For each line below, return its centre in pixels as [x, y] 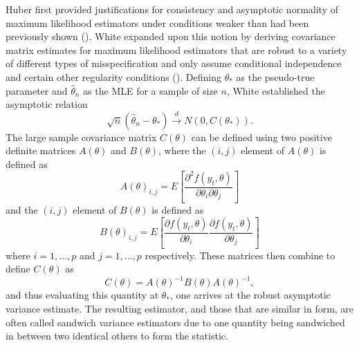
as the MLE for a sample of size [150, 90]
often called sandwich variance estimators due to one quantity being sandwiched [175, 322]
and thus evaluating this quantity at [82, 295]
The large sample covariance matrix [81, 137]
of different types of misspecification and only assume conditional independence [174, 63]
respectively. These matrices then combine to [240, 255]
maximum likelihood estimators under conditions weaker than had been [157, 22]
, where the [182, 150]
